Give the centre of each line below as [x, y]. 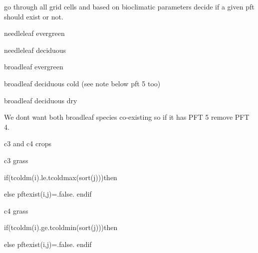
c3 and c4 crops [28, 143]
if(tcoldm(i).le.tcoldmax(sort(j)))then [61, 177]
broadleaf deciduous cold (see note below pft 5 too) [82, 83]
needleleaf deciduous [35, 50]
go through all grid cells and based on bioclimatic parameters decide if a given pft [129, 6]
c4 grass [16, 210]
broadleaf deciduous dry [41, 100]
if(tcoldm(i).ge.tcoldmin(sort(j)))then [61, 227]
